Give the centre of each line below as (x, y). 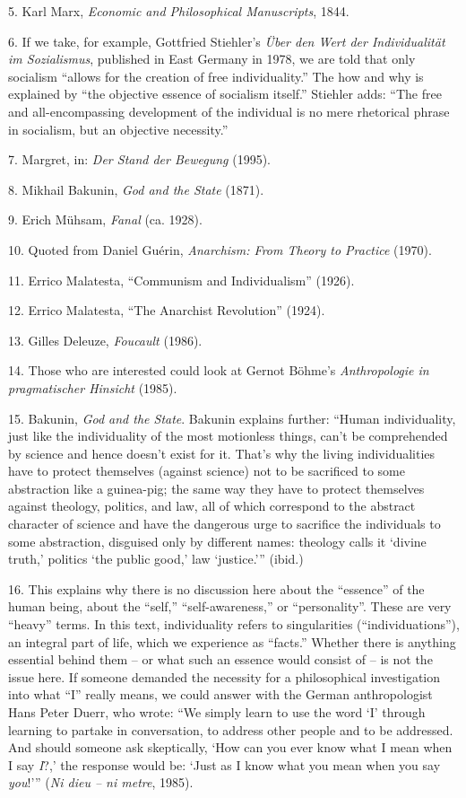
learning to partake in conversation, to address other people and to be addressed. (231, 729)
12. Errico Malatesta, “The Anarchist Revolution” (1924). (167, 310)
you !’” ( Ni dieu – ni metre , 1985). (101, 782)
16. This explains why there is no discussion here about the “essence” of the (216, 588)
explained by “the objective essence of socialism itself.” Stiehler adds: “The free (225, 94)
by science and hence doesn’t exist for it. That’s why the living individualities (222, 453)
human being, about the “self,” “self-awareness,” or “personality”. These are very (230, 606)
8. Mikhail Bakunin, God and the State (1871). (136, 189)
